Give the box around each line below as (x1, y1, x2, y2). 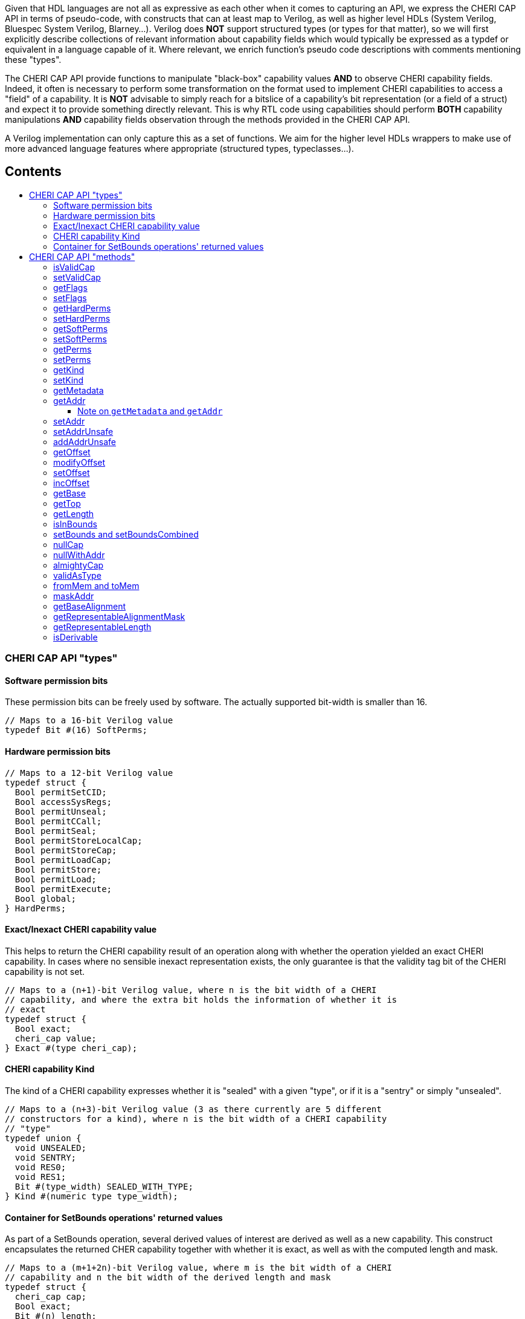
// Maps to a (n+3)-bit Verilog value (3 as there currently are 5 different (5, 1104, 382, 1115)
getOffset (53, 446, 91, 457)
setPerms (53, 354, 91, 365)
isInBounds (53, 518, 97, 529)
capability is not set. (5, 966, 85, 977)
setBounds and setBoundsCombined (53, 529, 199, 539)
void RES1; (14, 1172, 66, 1182)
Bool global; (14, 893, 77, 904)
